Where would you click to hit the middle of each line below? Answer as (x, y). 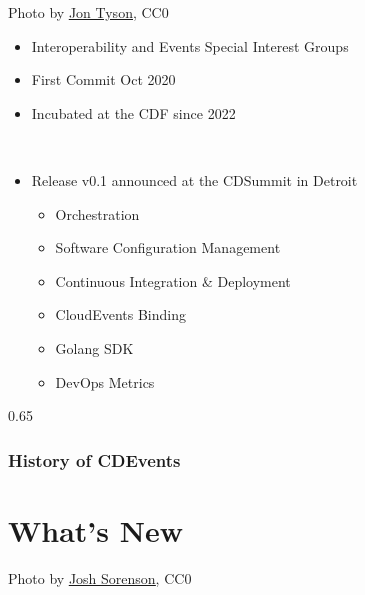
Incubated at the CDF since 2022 (133, 112)
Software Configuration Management (168, 247)
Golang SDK (94, 347)
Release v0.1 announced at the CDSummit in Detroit (194, 179)
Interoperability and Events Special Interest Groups (190, 45)
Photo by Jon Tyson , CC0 (88, 12)
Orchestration (97, 213)
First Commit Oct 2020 (103, 79)
